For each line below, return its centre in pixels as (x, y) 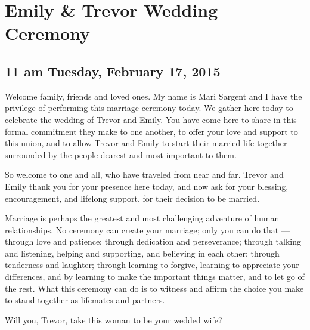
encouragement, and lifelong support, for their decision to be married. (132, 198)
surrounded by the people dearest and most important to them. (121, 154)
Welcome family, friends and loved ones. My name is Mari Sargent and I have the (154, 96)
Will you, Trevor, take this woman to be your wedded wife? (114, 320)
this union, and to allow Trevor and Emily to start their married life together (146, 143)
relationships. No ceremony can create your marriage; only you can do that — (147, 229)
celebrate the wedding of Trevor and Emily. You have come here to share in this (151, 119)
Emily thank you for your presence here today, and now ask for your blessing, (147, 186)
